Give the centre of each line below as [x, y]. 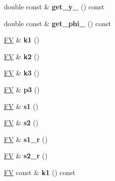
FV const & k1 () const [40, 172]
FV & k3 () [22, 73]
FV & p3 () [22, 89]
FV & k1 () [22, 40]
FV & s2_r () [26, 156]
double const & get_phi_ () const [57, 23]
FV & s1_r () [26, 139]
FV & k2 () [22, 56]
